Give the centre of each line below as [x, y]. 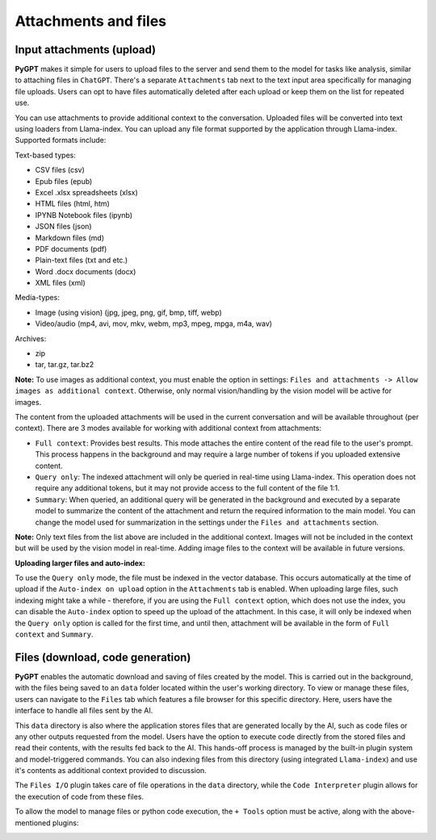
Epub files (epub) [64, 181]
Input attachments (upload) [86, 50]
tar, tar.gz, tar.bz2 [65, 365]
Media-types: [37, 298]
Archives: [31, 338]
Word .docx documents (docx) [86, 271]
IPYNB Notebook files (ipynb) [84, 215]
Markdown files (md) [70, 237]
